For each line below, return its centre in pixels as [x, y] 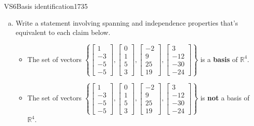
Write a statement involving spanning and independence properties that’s [127, 22]
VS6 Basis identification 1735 [46, 6]
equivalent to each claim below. [63, 32]
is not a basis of [225, 98]
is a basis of [219, 59]
